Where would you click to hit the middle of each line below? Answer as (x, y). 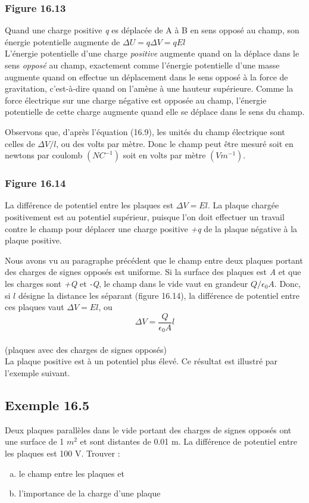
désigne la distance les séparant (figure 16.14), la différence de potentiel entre (159, 295)
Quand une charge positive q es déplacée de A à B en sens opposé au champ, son (152, 30)
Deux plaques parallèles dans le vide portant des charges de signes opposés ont (148, 429)
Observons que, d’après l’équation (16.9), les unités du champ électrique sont (145, 131)
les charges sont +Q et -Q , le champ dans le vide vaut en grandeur (127, 283)
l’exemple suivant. (38, 373)
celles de (20, 143)
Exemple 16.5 (47, 405)
